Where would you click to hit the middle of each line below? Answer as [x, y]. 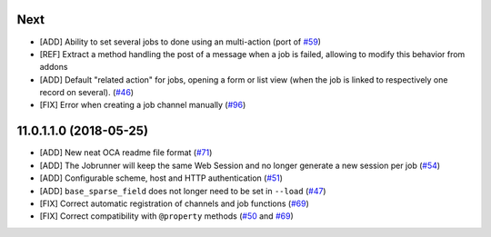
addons [54, 67]
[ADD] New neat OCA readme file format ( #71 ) [126, 153]
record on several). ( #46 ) [87, 93]
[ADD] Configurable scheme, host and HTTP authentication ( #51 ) [161, 178]
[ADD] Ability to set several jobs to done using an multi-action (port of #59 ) [180, 42]
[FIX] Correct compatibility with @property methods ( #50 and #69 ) [167, 216]
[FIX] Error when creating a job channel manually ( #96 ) [143, 105]
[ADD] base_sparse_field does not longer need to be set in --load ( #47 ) [183, 191]
